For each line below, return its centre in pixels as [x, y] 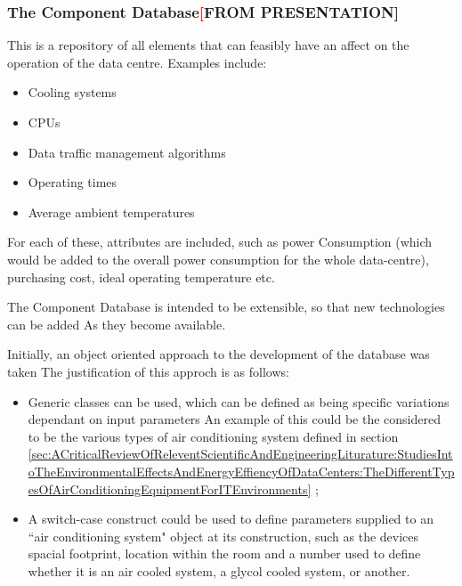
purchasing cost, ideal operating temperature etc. [141, 277]
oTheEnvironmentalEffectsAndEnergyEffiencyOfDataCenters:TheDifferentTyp [241, 471]
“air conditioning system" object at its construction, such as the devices [223, 536]
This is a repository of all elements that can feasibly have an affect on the [208, 45]
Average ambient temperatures [111, 212]
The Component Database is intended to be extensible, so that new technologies [226, 307]
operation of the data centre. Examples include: [137, 62]
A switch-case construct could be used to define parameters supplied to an [231, 519]
